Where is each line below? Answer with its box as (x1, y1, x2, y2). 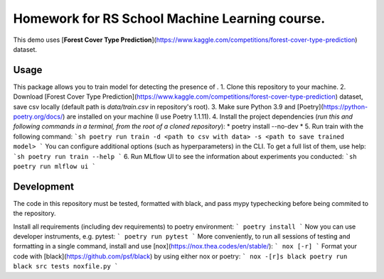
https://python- (323, 102, 368, 111)
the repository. (13, 209, 56, 218)
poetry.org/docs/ (13, 112, 63, 121)
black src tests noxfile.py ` (13, 263, 119, 270)
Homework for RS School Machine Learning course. (13, 11, 326, 26)
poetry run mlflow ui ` (13, 162, 96, 170)
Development (13, 180, 75, 192)
